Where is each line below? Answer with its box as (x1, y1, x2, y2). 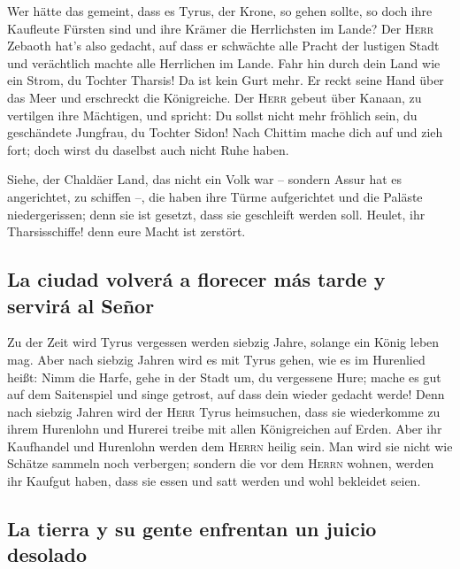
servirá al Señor (7, 291, 155, 319)
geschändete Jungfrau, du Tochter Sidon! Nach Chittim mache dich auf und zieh (7, 123, 443, 142)
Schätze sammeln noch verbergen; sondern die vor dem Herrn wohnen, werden (7, 454, 434, 473)
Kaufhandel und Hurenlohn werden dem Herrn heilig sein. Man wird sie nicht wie (7, 436, 453, 455)
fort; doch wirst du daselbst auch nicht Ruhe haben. (7, 140, 289, 158)
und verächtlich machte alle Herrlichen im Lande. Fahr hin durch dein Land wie (7, 53, 441, 72)
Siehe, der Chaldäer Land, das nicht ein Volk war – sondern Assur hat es (7, 170, 402, 188)
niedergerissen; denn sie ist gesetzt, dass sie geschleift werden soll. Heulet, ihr (7, 204, 425, 223)
